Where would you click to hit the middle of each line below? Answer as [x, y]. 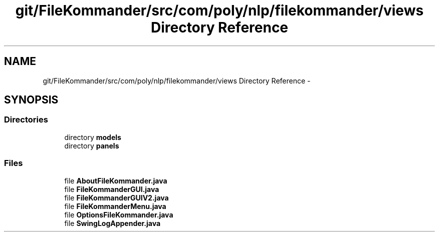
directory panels [92, 145]
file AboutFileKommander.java [116, 180]
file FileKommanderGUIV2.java [117, 197]
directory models [93, 137]
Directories [26, 120]
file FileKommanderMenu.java [115, 206]
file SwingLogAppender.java [113, 223]
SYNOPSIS [31, 100]
